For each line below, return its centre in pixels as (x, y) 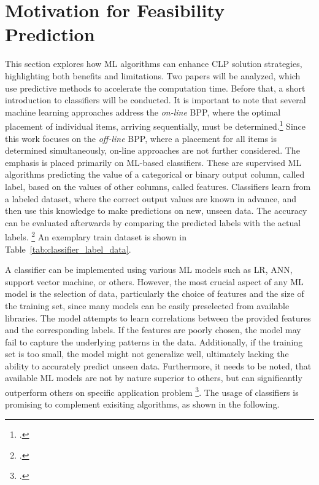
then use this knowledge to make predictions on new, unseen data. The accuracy (156, 211)
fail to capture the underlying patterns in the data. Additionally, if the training (154, 341)
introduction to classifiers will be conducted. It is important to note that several (156, 100)
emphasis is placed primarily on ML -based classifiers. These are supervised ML (153, 162)
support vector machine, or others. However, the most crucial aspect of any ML (154, 281)
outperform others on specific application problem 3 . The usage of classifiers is (152, 391)
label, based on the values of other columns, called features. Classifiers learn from (158, 186)
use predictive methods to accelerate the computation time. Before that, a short (155, 88)
